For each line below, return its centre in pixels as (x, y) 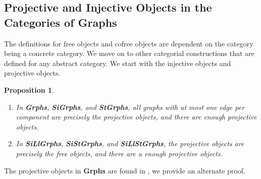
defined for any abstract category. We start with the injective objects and (118, 63)
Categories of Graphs (61, 22)
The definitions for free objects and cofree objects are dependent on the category (129, 43)
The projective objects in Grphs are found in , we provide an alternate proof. (125, 170)
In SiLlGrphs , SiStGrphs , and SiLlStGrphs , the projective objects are (130, 143)
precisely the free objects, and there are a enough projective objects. (119, 153)
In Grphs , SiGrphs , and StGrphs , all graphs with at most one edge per (130, 107)
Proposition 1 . (29, 89)
